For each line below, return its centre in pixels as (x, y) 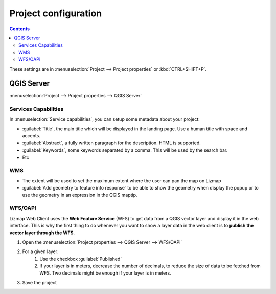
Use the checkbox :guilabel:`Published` (81, 259)
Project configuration (56, 13)
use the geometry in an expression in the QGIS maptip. (80, 195)
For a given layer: (40, 251)
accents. (31, 136)
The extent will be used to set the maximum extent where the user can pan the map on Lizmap (122, 181)
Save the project (40, 282)
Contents (20, 29)
